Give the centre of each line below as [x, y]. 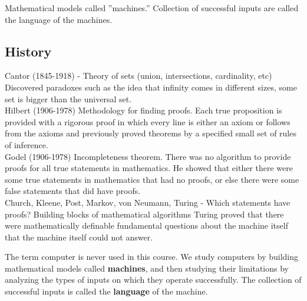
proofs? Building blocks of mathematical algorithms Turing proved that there [144, 214]
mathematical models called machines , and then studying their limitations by [147, 268]
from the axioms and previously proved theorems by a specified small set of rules [151, 133]
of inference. [27, 144]
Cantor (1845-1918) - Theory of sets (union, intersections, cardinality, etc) [138, 76]
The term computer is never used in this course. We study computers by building [152, 257]
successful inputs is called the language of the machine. [106, 291]
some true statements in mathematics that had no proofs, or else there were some [152, 179]
